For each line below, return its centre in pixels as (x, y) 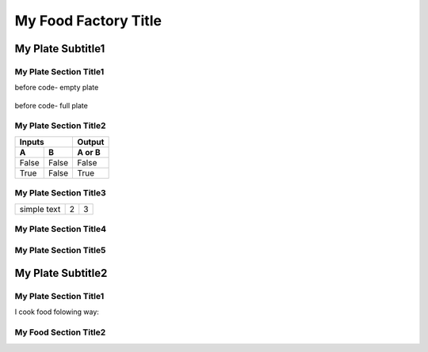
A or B (89, 152)
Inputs (32, 142)
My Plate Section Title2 (60, 126)
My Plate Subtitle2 (61, 273)
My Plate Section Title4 (61, 229)
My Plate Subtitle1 (60, 49)
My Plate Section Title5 (60, 250)
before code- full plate (52, 105)
